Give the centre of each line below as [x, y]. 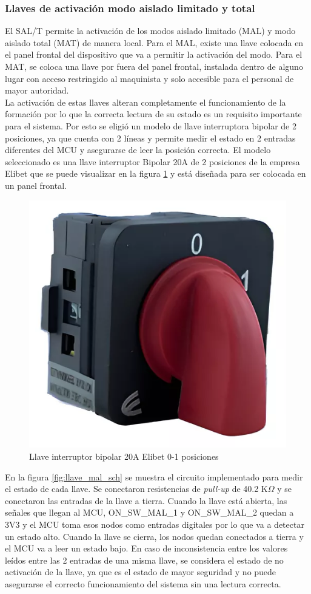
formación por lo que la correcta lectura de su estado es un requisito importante [153, 114]
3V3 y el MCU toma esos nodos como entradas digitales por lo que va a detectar [155, 524]
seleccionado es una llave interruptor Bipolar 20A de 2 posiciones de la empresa [152, 161]
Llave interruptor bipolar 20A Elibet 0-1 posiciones [124, 456]
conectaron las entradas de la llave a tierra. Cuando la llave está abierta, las [146, 500]
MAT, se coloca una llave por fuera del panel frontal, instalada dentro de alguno [154, 66]
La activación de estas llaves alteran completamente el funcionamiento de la [145, 102]
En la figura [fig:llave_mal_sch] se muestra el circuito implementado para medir [154, 476]
